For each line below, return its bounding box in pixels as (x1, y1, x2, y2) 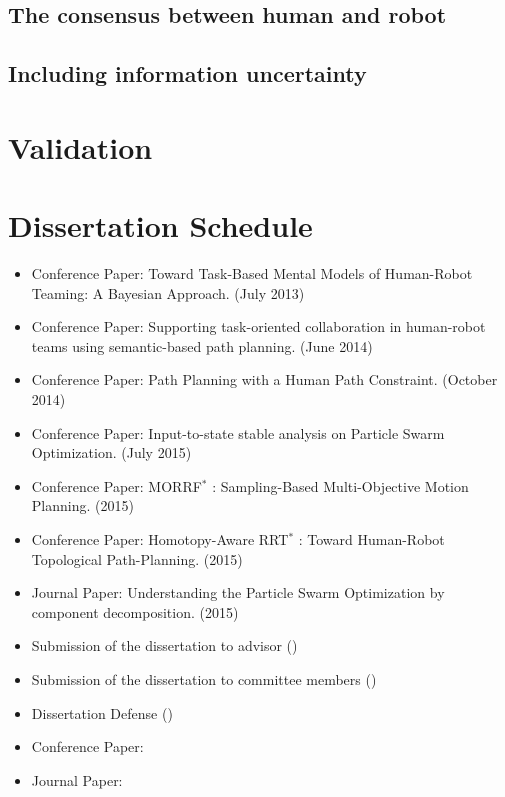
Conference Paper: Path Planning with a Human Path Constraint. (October (31, 369, 498, 390)
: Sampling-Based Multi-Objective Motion (212, 475, 469, 496)
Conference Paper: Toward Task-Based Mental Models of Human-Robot (31, 263, 473, 284)
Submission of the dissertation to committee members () (31, 668, 377, 689)
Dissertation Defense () (31, 702, 173, 723)
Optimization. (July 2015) (31, 442, 192, 463)
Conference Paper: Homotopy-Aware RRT (31, 529, 289, 549)
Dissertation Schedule (8, 205, 313, 246)
